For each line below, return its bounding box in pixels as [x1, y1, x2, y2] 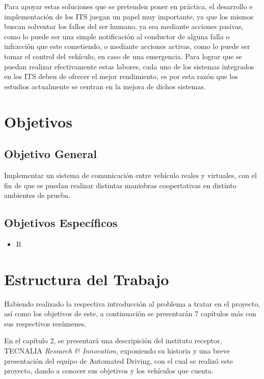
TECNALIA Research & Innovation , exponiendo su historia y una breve [4, 345, 230, 356]
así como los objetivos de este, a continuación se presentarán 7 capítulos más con [4, 308, 256, 319]
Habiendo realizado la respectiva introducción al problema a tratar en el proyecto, [4, 298, 260, 309]
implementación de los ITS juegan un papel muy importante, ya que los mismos [4, 11, 254, 21]
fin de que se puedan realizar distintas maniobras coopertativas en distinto [4, 180, 236, 190]
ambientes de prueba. [4, 190, 71, 200]
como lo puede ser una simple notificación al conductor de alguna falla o [4, 31, 230, 41]
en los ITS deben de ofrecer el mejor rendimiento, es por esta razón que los [4, 71, 238, 82]
